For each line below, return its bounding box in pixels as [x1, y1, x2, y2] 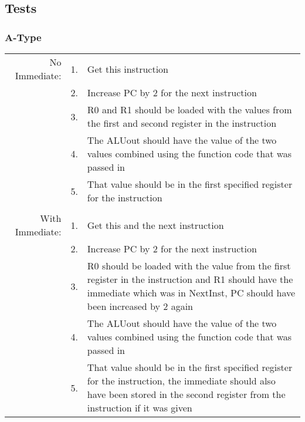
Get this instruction [87, 62, 168, 76]
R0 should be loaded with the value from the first [87, 259, 291, 272]
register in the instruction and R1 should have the [87, 272, 293, 286]
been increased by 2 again [87, 299, 193, 313]
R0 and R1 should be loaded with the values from [87, 103, 292, 116]
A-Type [5, 29, 42, 44]
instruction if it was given [87, 401, 192, 414]
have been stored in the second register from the [87, 387, 286, 401]
